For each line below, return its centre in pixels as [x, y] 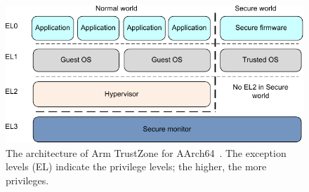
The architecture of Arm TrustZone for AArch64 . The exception [146, 152]
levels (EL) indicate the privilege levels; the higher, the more [136, 166]
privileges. [27, 180]
